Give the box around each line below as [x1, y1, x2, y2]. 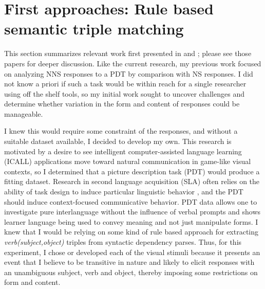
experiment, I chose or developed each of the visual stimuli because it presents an [4, 246, 260, 257]
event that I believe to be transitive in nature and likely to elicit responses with [4, 257, 255, 267]
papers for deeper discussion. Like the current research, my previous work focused [4, 58, 261, 68]
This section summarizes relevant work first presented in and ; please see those [4, 48, 252, 59]
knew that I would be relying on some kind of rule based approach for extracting [4, 226, 259, 237]
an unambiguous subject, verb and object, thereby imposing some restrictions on [4, 266, 258, 277]
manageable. [4, 108, 43, 119]
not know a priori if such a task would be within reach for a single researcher [4, 78, 247, 89]
